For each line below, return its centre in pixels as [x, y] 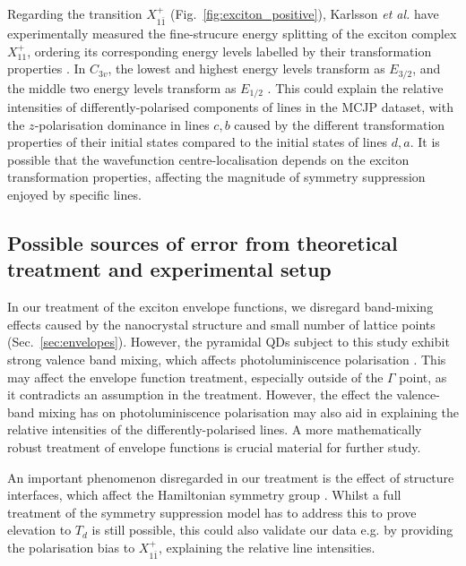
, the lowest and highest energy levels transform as [246, 69]
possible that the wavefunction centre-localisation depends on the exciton [208, 159]
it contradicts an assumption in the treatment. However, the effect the [200, 394]
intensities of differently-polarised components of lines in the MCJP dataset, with [230, 107]
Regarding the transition [75, 13]
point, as [423, 377]
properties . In [47, 69]
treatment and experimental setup [169, 269]
